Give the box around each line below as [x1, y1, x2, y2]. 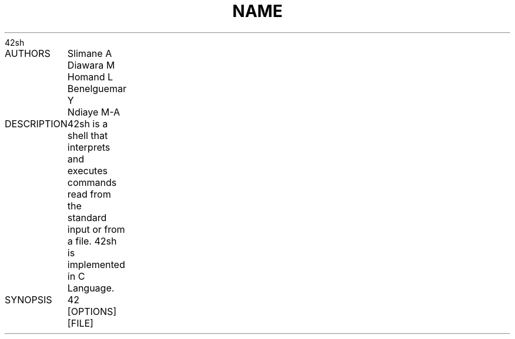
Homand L [67, 70, 113, 83]
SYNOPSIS [5, 293, 52, 306]
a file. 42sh [67, 235, 117, 247]
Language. [67, 282, 115, 294]
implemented [67, 258, 125, 270]
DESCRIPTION [5, 117, 68, 130]
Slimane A [67, 47, 112, 59]
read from [67, 188, 111, 200]
